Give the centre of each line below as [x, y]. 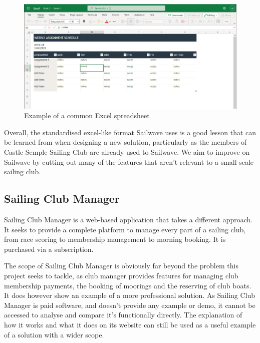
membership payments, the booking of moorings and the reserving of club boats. [128, 285]
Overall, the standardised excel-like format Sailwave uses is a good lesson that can [130, 132]
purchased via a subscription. [49, 249]
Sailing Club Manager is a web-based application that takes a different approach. [128, 220]
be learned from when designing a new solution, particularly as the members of [125, 142]
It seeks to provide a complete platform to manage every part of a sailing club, [125, 229]
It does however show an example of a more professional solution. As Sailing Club [130, 295]
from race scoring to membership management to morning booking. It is [115, 239]
